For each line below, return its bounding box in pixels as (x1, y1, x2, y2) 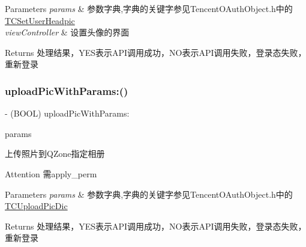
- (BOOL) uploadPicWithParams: (5, 107, 130, 120)
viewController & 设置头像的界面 (5, 26, 130, 38)
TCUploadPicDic (5, 200, 68, 212)
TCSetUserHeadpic (5, 14, 75, 26)
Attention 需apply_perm (5, 167, 97, 180)
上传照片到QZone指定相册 (5, 147, 105, 160)
